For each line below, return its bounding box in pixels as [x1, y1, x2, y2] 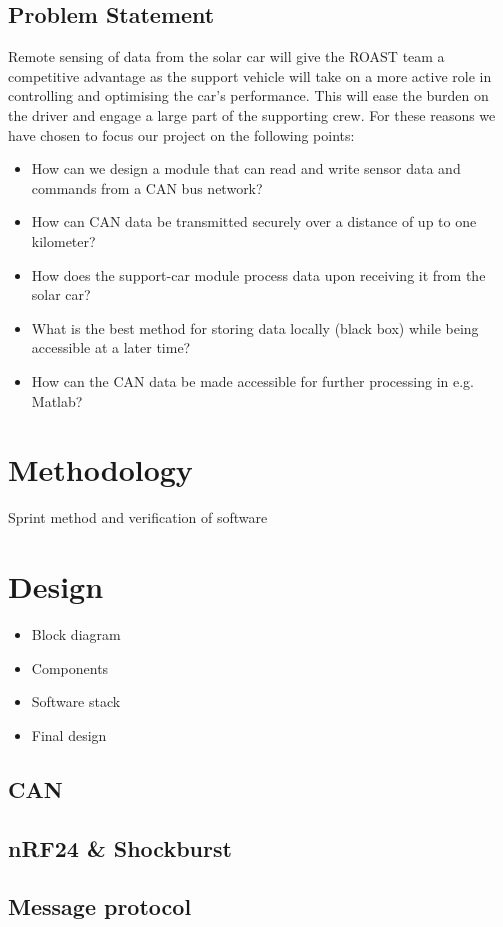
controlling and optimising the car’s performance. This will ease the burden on [8, 85, 489, 106]
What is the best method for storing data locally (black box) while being [31, 317, 479, 338]
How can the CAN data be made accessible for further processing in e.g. [31, 370, 474, 391]
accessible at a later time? [31, 337, 191, 358]
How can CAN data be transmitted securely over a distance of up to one [31, 211, 477, 232]
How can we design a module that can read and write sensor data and [31, 158, 461, 179]
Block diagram [31, 623, 121, 644]
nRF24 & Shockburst [8, 832, 232, 863]
